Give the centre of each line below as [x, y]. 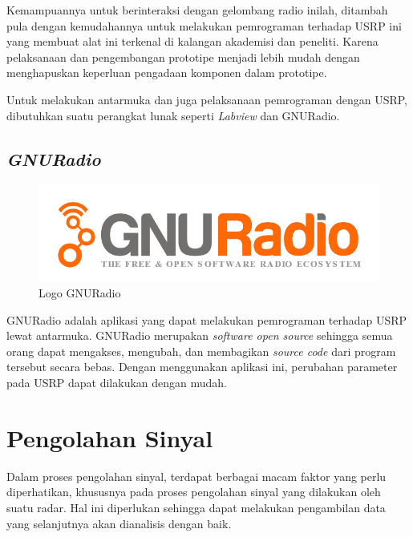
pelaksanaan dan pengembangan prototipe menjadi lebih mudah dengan [183, 57]
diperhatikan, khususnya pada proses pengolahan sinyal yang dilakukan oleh [194, 492]
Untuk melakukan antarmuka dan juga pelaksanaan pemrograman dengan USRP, [207, 99]
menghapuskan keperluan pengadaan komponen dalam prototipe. [167, 73]
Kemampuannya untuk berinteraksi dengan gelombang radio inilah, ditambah [197, 10]
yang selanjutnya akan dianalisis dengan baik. [119, 523]
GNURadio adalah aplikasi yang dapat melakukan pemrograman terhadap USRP [207, 319]
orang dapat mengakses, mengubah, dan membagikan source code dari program [201, 351]
